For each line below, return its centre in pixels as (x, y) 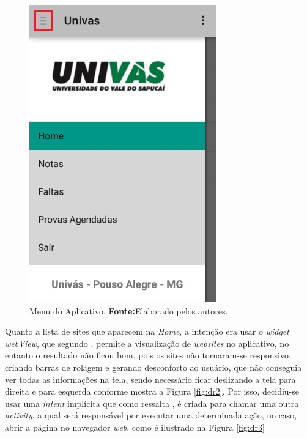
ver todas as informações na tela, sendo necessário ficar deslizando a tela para (150, 379)
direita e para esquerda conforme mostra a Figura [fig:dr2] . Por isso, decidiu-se (152, 391)
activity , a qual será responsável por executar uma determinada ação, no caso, (151, 415)
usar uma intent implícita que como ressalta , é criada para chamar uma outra (152, 403)
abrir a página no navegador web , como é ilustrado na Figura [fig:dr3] (135, 427)
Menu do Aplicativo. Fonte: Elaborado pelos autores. (129, 310)
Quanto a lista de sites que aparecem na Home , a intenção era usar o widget (147, 331)
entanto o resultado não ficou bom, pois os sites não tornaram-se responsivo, (148, 355)
